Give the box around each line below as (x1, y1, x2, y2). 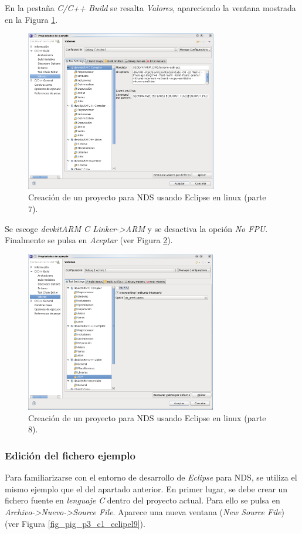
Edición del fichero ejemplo (5, 448, 135, 462)
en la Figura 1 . (5, 13, 58, 25)
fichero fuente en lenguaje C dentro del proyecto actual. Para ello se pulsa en (5, 494, 280, 506)
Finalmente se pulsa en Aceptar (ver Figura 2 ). (5, 234, 173, 246)
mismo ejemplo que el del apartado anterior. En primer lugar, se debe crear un (5, 482, 288, 495)
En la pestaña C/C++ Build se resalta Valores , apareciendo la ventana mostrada (5, 2, 296, 14)
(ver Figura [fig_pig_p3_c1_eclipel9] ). (5, 517, 145, 529)
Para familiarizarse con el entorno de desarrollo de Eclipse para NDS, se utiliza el (5, 471, 297, 483)
